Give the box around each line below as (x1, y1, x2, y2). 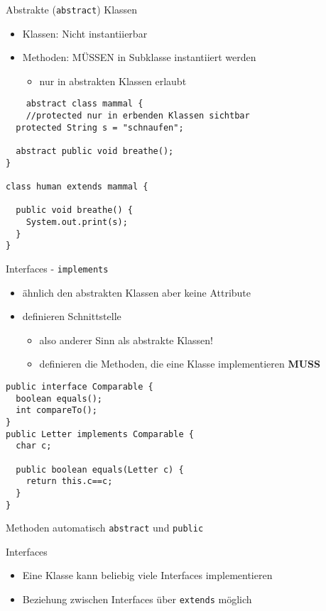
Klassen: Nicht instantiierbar (22, 26, 148, 40)
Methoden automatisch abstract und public (6, 520, 204, 535)
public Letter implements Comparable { (6, 429, 194, 439)
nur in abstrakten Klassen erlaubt (39, 73, 187, 88)
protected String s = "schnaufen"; (16, 122, 184, 133)
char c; (16, 441, 52, 451)
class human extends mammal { (6, 182, 148, 192)
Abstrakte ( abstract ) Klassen (6, 2, 138, 16)
